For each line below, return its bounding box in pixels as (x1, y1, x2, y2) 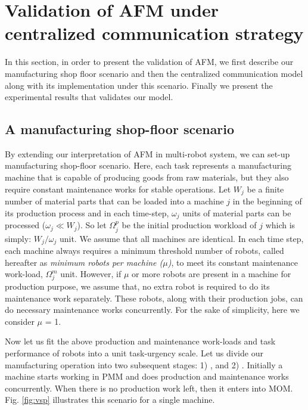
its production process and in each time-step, (5, 206, 169, 219)
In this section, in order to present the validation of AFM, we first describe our (5, 55, 294, 68)
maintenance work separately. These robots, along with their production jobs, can (5, 291, 303, 304)
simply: (5, 232, 32, 244)
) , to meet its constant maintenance (167, 256, 298, 268)
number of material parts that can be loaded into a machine (5, 195, 224, 207)
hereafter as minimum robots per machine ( (5, 256, 163, 268)
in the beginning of (232, 195, 302, 207)
